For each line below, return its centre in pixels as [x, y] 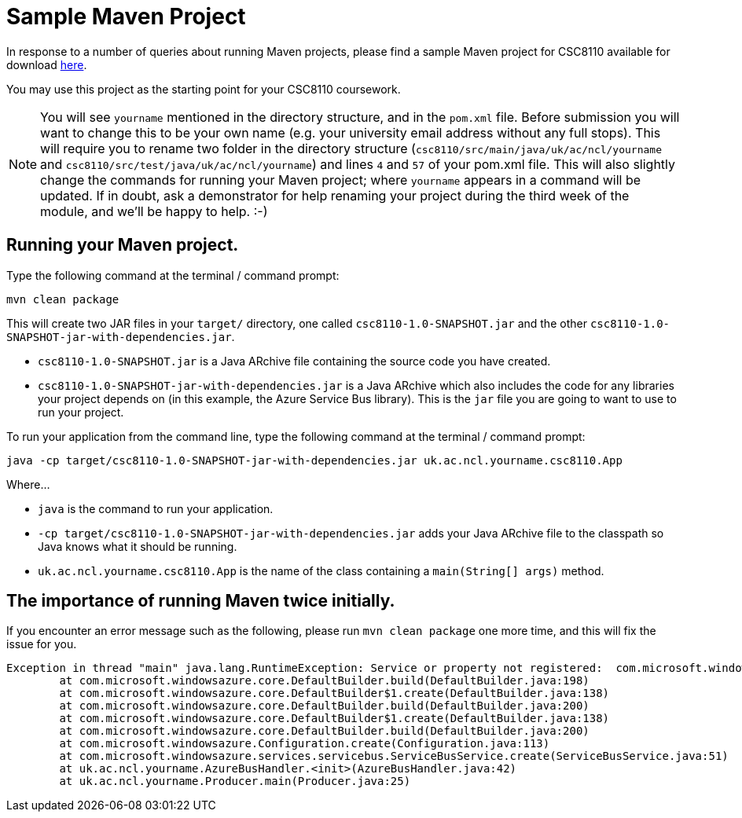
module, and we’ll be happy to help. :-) [154, 211]
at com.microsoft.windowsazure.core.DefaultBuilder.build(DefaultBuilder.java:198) [324, 681]
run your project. [81, 412]
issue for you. [42, 644]
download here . [47, 64]
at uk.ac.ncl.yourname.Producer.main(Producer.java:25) [235, 781]
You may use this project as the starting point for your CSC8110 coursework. [204, 89]
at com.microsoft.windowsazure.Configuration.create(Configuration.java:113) [305, 744]
